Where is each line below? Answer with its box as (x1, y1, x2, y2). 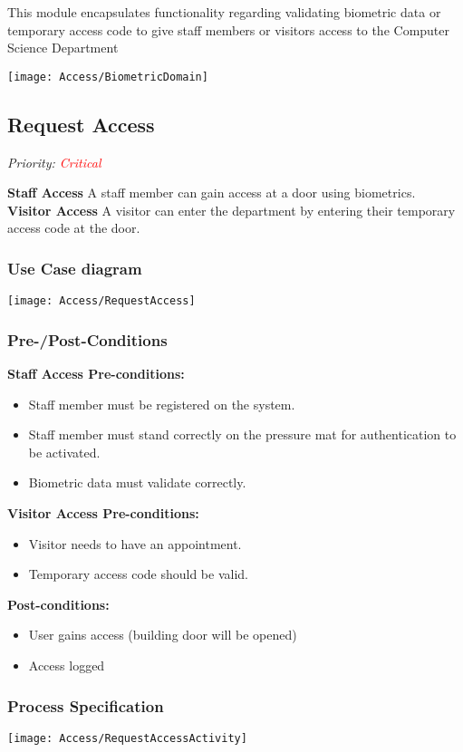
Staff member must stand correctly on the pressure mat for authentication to (28, 425, 457, 444)
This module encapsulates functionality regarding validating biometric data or (7, 3, 441, 21)
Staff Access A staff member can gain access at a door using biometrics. (7, 183, 416, 202)
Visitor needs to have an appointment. (28, 534, 242, 553)
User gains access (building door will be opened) (28, 625, 297, 644)
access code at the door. (7, 218, 140, 237)
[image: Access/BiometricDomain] (7, 70, 208, 83)
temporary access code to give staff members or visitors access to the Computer (7, 20, 450, 39)
